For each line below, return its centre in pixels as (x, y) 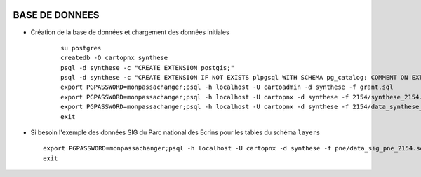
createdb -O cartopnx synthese (114, 58)
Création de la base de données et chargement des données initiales (130, 32)
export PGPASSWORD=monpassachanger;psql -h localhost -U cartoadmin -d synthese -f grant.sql (227, 87)
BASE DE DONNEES (56, 15)
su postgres (81, 48)
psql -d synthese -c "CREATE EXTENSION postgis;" (148, 68)
